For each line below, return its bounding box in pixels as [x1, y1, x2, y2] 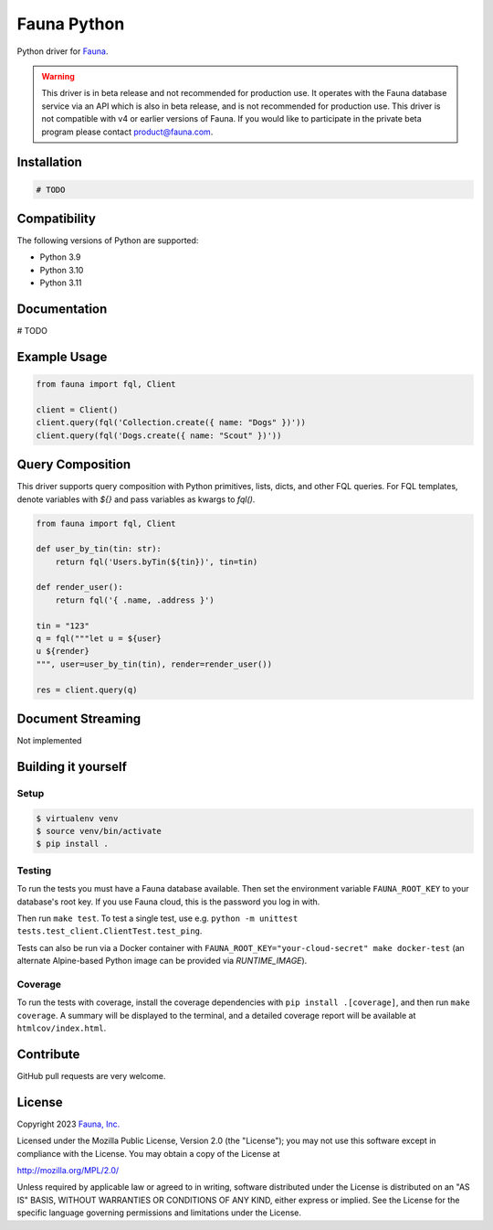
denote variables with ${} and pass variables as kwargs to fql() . [16, 494, 256, 505]
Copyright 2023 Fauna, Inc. [16, 1118, 121, 1129]
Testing [16, 864, 52, 877]
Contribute [16, 1046, 80, 1062]
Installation [16, 155, 82, 170]
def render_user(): [36, 582, 123, 593]
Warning [41, 70, 75, 81]
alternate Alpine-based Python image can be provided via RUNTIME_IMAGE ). [16, 956, 308, 967]
